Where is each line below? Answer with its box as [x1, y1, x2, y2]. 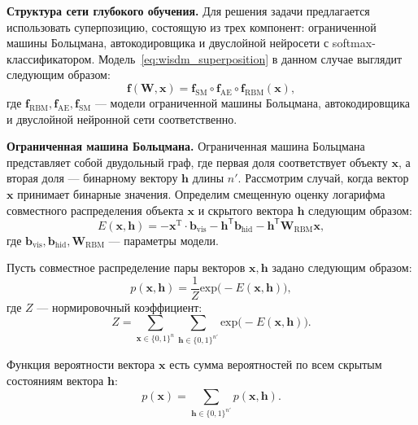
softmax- [332, 34, 376, 51]
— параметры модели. [108, 231, 219, 248]
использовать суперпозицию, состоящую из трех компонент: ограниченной [7, 18, 377, 35]
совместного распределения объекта [7, 201, 184, 218]
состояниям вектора [7, 371, 104, 388]
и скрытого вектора [198, 201, 294, 218]
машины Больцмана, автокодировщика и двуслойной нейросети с [7, 34, 329, 51]
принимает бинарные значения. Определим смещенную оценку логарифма [17, 185, 385, 202]
